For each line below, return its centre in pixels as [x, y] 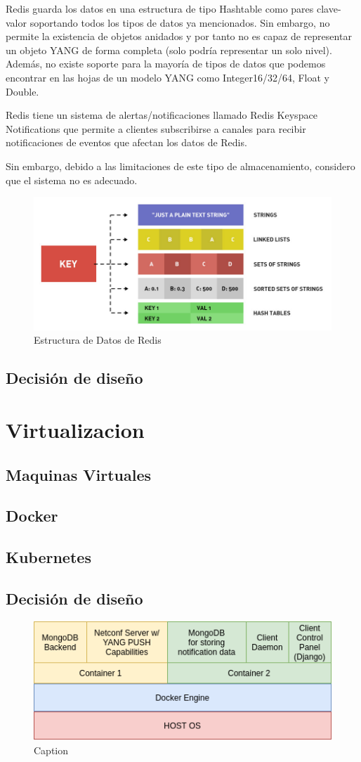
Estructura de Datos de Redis [98, 340]
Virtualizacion [75, 430]
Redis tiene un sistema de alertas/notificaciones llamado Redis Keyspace [162, 115]
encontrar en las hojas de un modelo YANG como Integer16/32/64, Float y [168, 77]
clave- [329, 8]
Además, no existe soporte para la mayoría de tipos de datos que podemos [166, 64]
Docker [32, 516]
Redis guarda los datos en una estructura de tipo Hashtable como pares [160, 8]
